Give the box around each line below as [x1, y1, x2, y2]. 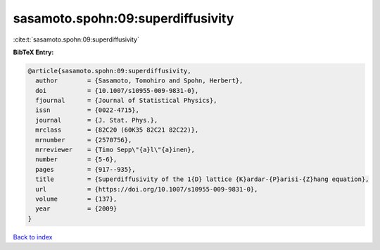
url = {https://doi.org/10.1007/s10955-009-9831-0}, [35, 185, 258, 193]
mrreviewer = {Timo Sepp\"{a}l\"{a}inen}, [35, 146, 195, 154]
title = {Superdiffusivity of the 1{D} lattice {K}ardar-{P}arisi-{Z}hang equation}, [35, 175, 369, 183]
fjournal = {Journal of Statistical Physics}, [35, 96, 217, 105]
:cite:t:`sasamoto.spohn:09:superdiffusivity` [13, 35, 140, 44]
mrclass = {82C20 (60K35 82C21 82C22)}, [35, 126, 199, 134]
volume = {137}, [35, 195, 118, 203]
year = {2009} [35, 205, 118, 213]
